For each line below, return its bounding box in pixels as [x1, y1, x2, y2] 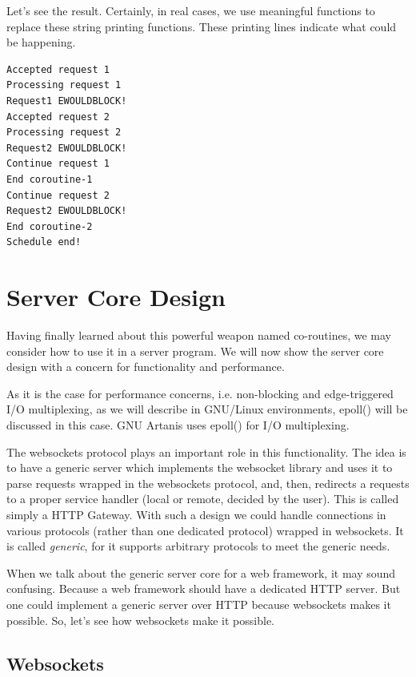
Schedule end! [6, 236, 82, 248]
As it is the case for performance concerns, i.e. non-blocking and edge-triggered [6, 385, 394, 401]
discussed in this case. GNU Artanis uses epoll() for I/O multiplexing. [6, 417, 350, 433]
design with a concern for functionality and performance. [6, 358, 285, 375]
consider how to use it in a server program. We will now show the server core [6, 342, 384, 359]
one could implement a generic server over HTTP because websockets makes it [6, 595, 391, 612]
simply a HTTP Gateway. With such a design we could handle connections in [6, 506, 386, 522]
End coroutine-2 [6, 220, 93, 232]
